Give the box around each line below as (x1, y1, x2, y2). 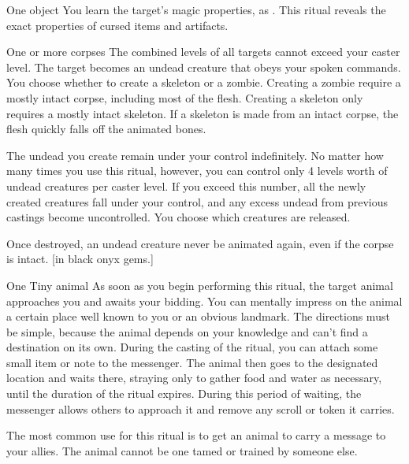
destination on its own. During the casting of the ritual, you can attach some (6, 339, 378, 355)
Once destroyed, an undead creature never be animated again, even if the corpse (6, 235, 394, 251)
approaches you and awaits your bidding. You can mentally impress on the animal (6, 292, 403, 309)
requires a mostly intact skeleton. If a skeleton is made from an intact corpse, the (6, 105, 399, 121)
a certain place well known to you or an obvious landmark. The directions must (6, 308, 390, 325)
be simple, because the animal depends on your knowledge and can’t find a (6, 323, 368, 340)
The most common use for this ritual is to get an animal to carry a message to (6, 427, 386, 444)
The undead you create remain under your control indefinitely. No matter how (6, 147, 384, 163)
